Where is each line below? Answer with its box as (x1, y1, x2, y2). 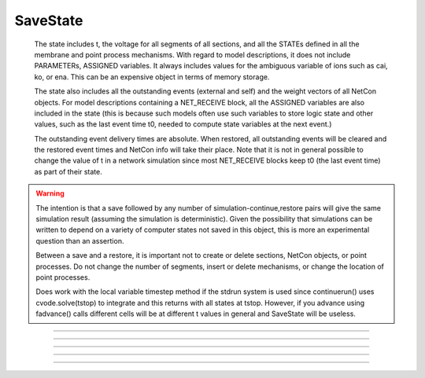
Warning (35, 189, 65, 198)
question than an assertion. (35, 236, 124, 245)
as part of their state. (34, 167, 102, 176)
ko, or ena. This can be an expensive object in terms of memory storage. (34, 72, 270, 82)
